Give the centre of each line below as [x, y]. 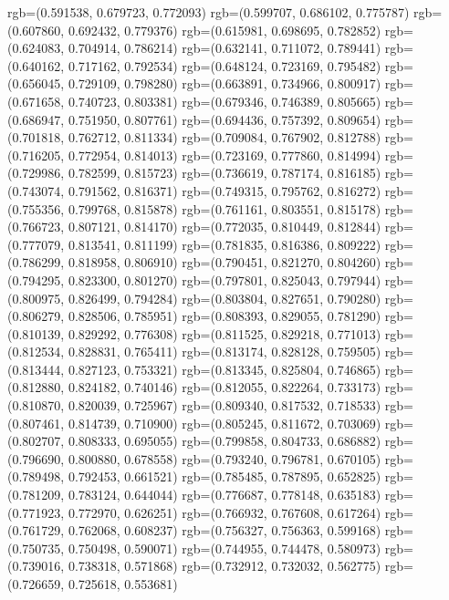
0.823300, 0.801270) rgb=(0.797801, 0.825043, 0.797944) [224, 279]
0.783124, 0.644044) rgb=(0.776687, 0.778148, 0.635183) [224, 495]
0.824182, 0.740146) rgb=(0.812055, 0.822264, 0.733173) [224, 387]
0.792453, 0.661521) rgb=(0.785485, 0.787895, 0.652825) [224, 476]
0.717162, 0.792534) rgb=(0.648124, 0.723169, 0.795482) [224, 65]
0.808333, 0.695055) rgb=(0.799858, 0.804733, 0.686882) [224, 441]
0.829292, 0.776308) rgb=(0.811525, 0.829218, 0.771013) [224, 333]
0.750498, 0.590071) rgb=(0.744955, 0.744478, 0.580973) [224, 548]
